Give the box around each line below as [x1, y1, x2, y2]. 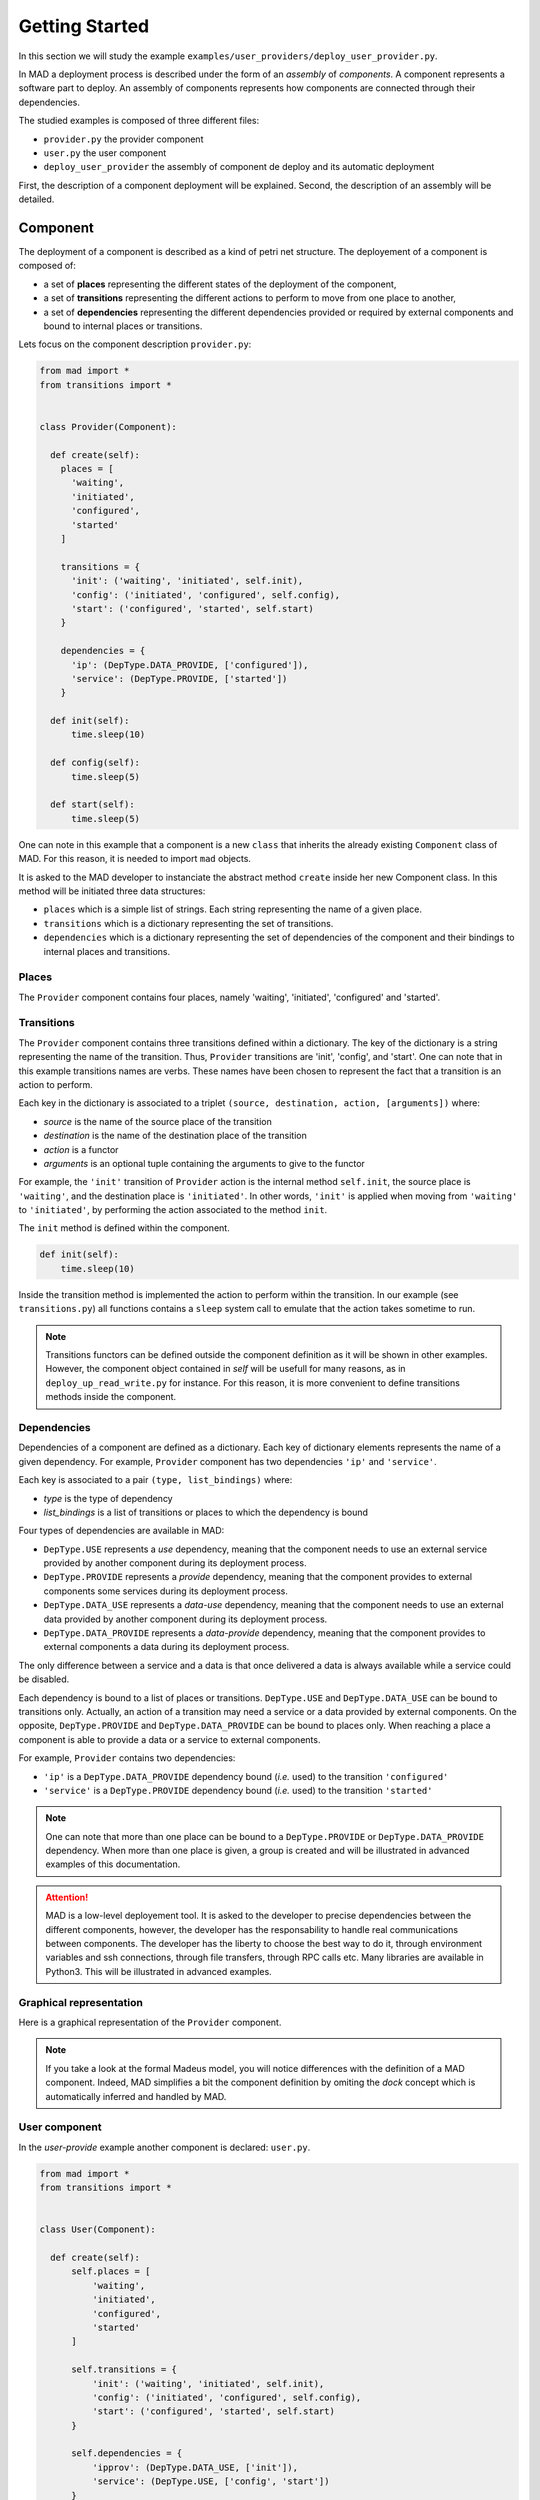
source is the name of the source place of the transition [43, 1115, 272, 1127]
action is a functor [43, 1143, 119, 1155]
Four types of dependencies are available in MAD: [18, 1525, 225, 1537]
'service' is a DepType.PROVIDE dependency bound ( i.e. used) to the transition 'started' [43, 1784, 433, 1796]
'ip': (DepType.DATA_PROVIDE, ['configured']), [71, 659, 309, 670]
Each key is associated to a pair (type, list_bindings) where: [18, 1474, 293, 1486]
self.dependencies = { [71, 2448, 183, 2459]
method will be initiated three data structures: [18, 885, 206, 897]
